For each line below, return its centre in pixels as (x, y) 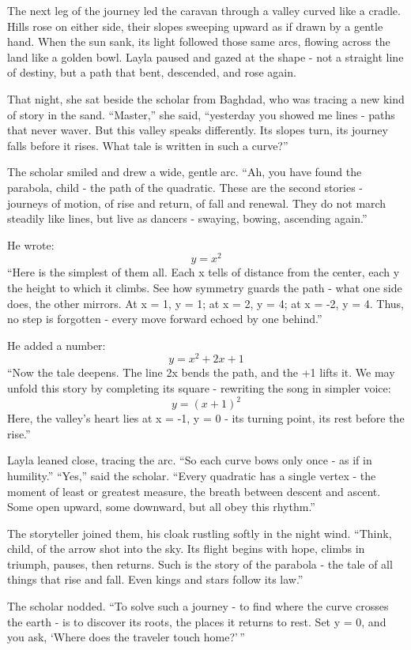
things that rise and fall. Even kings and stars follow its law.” (155, 579)
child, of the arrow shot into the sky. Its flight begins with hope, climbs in (186, 549)
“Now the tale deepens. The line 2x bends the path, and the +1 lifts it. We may (201, 372)
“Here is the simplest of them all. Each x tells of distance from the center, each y (204, 272)
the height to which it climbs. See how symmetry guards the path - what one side (205, 287)
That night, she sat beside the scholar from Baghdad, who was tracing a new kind (206, 98)
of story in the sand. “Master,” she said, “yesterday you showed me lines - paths (201, 114)
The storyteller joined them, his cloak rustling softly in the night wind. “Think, (200, 533)
